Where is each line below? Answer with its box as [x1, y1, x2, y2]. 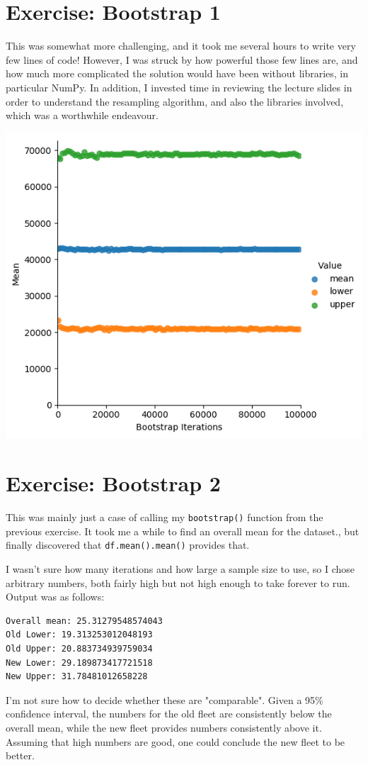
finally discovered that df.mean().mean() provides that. [6, 537, 250, 552]
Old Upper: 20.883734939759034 [6, 644, 153, 654]
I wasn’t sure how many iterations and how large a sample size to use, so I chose [6, 562, 355, 576]
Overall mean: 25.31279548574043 [6, 615, 163, 626]
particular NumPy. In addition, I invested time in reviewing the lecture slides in [6, 79, 352, 94]
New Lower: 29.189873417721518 [6, 657, 153, 668]
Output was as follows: [6, 589, 105, 604]
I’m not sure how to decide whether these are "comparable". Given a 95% [6, 692, 323, 707]
